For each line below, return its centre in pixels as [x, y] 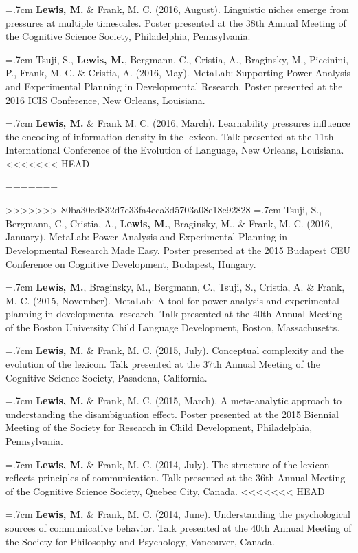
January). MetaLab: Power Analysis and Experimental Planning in [147, 237]
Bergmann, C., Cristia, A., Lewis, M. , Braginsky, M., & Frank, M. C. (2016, [169, 223]
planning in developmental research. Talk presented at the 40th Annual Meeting [174, 314]
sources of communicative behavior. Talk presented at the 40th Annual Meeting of [179, 528]
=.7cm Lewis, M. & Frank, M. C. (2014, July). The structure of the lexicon [168, 464]
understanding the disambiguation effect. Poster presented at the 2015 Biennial [172, 414]
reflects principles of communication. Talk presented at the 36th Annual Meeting [176, 478]
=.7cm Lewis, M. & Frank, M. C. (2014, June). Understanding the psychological [178, 514]
